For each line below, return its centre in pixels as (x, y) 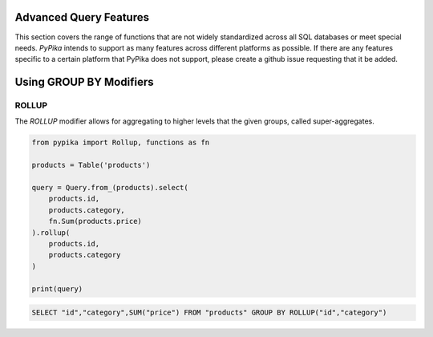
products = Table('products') (91, 165)
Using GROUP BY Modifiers (84, 82)
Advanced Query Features (82, 17)
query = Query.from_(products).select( (110, 187)
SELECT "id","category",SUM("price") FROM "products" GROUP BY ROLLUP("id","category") (209, 313)
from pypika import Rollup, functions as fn (121, 143)
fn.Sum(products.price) (95, 221)
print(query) (57, 288)
